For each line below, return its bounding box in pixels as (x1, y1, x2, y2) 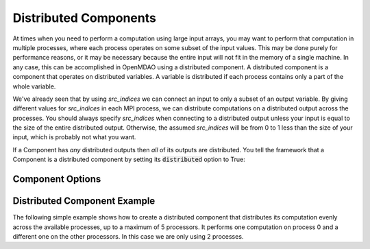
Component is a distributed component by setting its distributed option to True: (12, 155, 246, 164)
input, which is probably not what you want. (12, 133, 136, 141)
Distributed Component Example (12, 195, 156, 207)
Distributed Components (12, 10, 157, 25)
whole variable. (12, 82, 56, 91)
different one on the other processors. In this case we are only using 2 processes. (12, 232, 244, 240)
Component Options (12, 174, 101, 185)
